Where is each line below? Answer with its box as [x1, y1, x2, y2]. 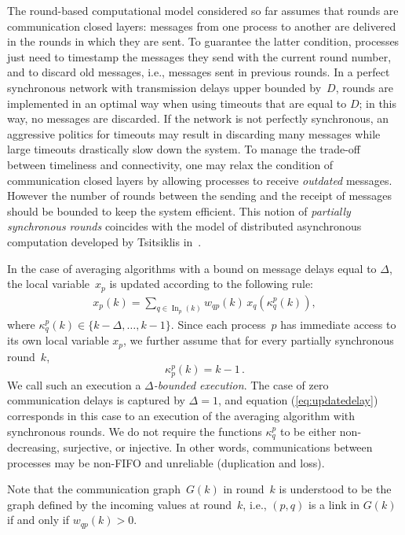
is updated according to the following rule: [109, 275, 314, 292]
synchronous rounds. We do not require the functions [7, 422, 262, 439]
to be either [279, 422, 337, 439]
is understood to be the [279, 481, 392, 497]
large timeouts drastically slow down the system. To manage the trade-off [7, 141, 361, 157]
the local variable [7, 275, 90, 292]
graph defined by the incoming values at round [7, 496, 232, 512]
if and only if [7, 511, 69, 528]
